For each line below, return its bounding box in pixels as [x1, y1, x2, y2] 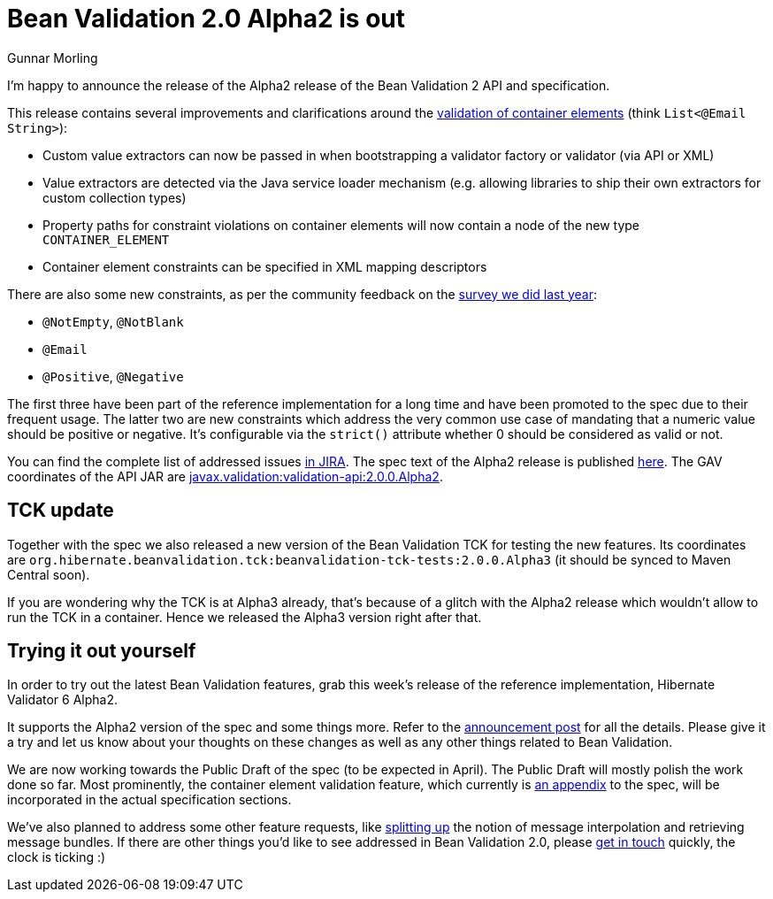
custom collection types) [42, 189, 187, 205]
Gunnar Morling [7, 50, 98, 65]
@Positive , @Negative [42, 368, 184, 384]
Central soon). [7, 566, 90, 582]
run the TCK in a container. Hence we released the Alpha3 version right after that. [7, 609, 482, 625]
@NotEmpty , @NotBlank [42, 313, 184, 329]
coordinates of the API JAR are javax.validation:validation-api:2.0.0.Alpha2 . [7, 468, 443, 484]
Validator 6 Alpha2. [7, 692, 119, 708]
